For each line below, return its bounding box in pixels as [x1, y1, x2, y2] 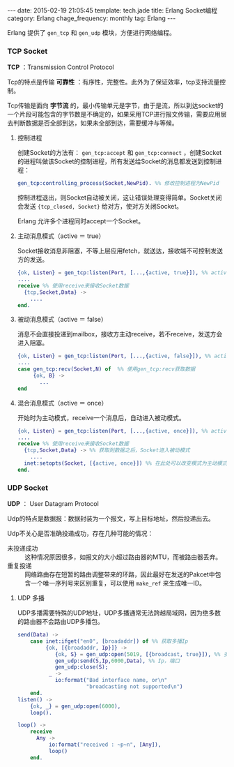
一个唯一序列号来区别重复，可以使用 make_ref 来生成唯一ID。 [30, 579, 206, 588]
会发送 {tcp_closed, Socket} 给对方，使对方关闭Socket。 [17, 202, 183, 211]
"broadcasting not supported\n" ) [86, 683, 183, 690]
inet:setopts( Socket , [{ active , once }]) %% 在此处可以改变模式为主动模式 [24, 460, 228, 467]
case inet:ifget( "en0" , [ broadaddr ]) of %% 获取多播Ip [30, 637, 189, 645]
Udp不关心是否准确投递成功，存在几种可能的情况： [7, 529, 154, 538]
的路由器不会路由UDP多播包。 [17, 618, 104, 626]
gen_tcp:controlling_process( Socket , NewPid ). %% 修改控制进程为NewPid [17, 180, 219, 187]
